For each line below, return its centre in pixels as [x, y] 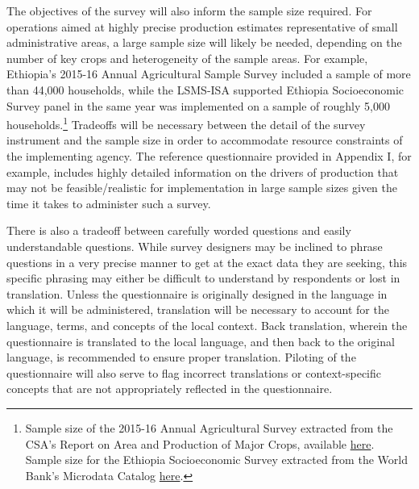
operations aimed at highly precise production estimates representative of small [202, 26]
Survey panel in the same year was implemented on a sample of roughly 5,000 [198, 105]
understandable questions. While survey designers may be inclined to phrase [195, 246]
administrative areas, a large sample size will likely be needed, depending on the [204, 42]
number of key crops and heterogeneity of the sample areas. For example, [187, 58]
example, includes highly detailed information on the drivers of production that [203, 171]
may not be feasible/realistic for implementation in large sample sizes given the [202, 188]
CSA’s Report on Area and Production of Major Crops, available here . [200, 443]
